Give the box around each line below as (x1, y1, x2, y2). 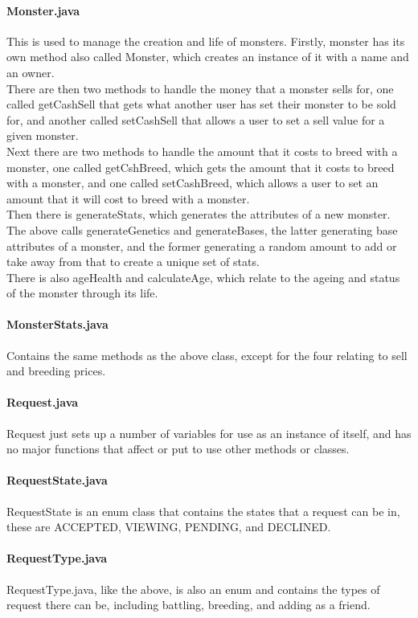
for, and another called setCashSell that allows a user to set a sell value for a (6, 111, 385, 128)
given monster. (6, 127, 79, 144)
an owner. (6, 63, 55, 80)
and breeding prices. (6, 362, 106, 379)
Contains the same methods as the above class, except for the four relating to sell (6, 346, 408, 363)
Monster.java (6, 2, 80, 18)
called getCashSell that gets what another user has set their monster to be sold (6, 96, 396, 113)
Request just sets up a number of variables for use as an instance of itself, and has (6, 424, 412, 441)
